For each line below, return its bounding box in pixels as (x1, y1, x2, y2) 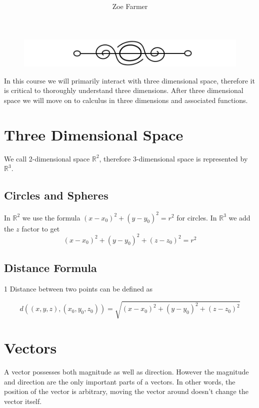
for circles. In (176, 212, 217, 222)
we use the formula (22, 212, 80, 222)
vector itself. (4, 395, 42, 406)
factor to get (21, 223, 60, 233)
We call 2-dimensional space (4, 153, 90, 163)
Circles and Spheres (4, 187, 108, 203)
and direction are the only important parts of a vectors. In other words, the (4, 376, 235, 386)
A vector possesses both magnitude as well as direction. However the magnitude (4, 366, 249, 377)
